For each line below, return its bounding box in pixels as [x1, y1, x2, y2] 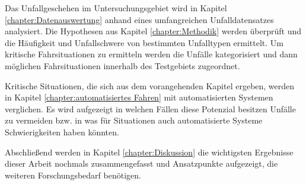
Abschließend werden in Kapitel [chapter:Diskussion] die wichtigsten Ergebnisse [5, 145, 294, 158]
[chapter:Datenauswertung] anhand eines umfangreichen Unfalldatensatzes [5, 13, 274, 25]
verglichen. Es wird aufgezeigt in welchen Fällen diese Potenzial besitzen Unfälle [5, 102, 296, 115]
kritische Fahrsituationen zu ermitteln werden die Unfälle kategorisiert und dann [5, 48, 298, 60]
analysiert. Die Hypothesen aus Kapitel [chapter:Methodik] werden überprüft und [5, 25, 302, 37]
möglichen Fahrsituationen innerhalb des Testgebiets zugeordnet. [5, 59, 240, 72]
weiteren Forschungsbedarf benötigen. [5, 168, 141, 181]
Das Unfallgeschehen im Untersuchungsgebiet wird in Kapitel [5, 2, 227, 14]
